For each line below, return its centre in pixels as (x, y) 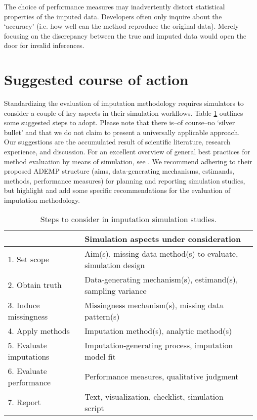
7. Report (24, 402)
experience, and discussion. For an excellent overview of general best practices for (127, 152)
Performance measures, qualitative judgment (162, 376)
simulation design (115, 265)
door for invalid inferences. (44, 45)
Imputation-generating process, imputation (159, 345)
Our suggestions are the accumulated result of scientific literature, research (117, 142)
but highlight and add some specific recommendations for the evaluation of (117, 190)
